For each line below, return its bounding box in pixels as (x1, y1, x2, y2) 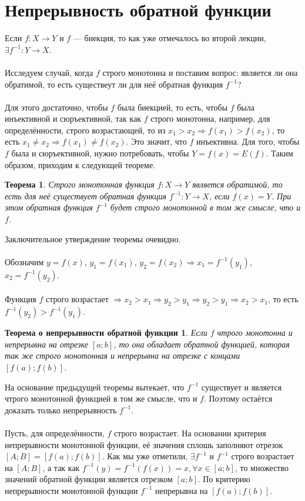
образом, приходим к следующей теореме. (5, 158, 156, 171)
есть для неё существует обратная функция (5, 189, 166, 202)
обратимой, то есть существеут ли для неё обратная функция (5, 78, 223, 90)
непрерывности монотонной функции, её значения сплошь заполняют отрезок (5, 438, 283, 450)
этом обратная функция (5, 201, 93, 213)
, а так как (42, 461, 80, 473)
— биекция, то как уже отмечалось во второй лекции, (73, 32, 266, 44)
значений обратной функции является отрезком (5, 473, 173, 485)
